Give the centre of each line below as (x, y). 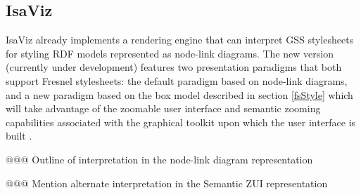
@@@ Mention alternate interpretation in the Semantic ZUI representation (167, 183)
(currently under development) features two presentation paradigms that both (174, 67)
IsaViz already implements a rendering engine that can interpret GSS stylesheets (180, 40)
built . (19, 136)
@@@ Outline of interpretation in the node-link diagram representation (159, 159)
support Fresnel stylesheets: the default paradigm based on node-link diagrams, (177, 80)
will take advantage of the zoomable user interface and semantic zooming (163, 108)
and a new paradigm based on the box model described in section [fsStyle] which (179, 94)
